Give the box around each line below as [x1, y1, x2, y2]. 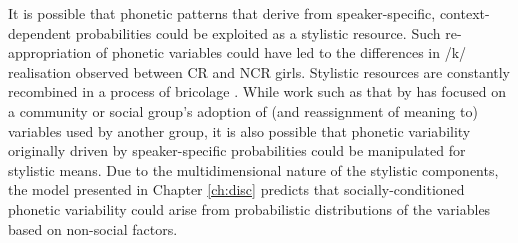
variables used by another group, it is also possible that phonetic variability [8, 120, 471, 141]
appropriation [8, 42, 92, 63]
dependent [8, 22, 72, 43]
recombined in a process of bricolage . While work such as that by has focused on [8, 81, 506, 102]
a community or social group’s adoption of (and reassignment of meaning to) [8, 100, 478, 121]
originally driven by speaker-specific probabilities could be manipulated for [8, 140, 466, 161]
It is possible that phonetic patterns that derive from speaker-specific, [8, 3, 436, 23]
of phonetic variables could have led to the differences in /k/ [96, 42, 467, 63]
